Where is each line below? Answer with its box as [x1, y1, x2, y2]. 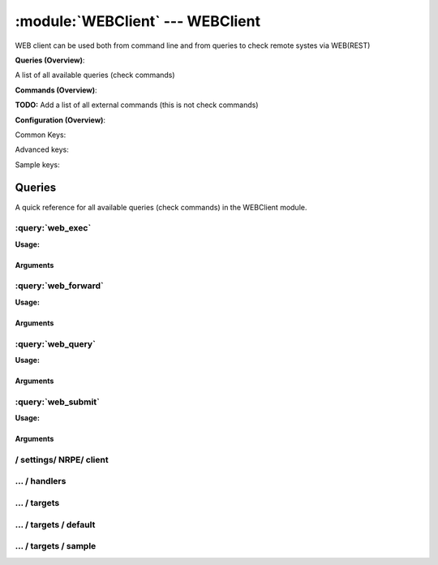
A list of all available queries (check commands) [15, 70, 175, 80]
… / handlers [15, 476, 67, 487]
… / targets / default [15, 519, 96, 530]
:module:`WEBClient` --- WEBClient [15, 12, 261, 30]
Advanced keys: [15, 144, 69, 154]
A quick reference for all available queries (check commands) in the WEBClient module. [15, 202, 307, 212]
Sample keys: [15, 159, 60, 170]
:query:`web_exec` [15, 222, 92, 234]
